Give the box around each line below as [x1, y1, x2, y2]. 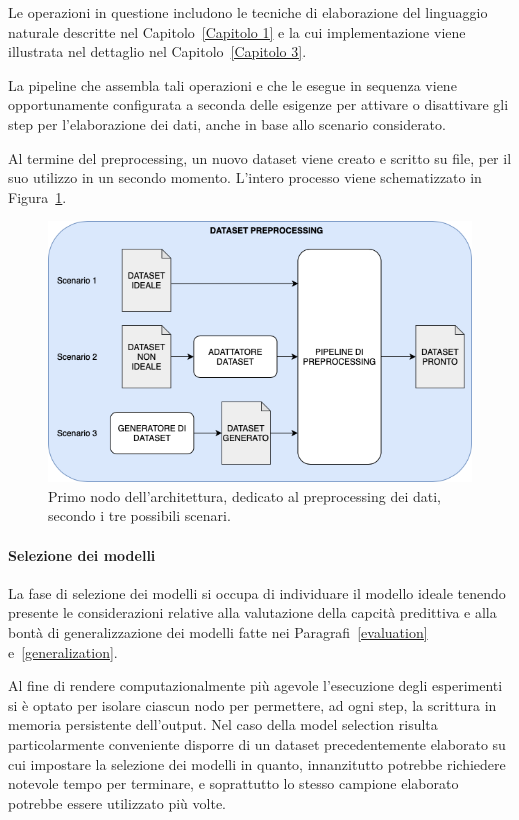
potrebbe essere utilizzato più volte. [8, 792, 227, 813]
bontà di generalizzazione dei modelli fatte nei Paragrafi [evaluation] [8, 622, 428, 643]
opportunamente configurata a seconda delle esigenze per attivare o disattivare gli [8, 94, 509, 115]
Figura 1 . [8, 186, 67, 207]
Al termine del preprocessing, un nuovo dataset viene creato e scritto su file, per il [8, 147, 512, 168]
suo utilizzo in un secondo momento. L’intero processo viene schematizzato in [8, 167, 482, 188]
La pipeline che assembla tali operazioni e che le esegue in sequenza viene [8, 74, 457, 95]
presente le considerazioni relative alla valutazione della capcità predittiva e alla [8, 602, 497, 623]
